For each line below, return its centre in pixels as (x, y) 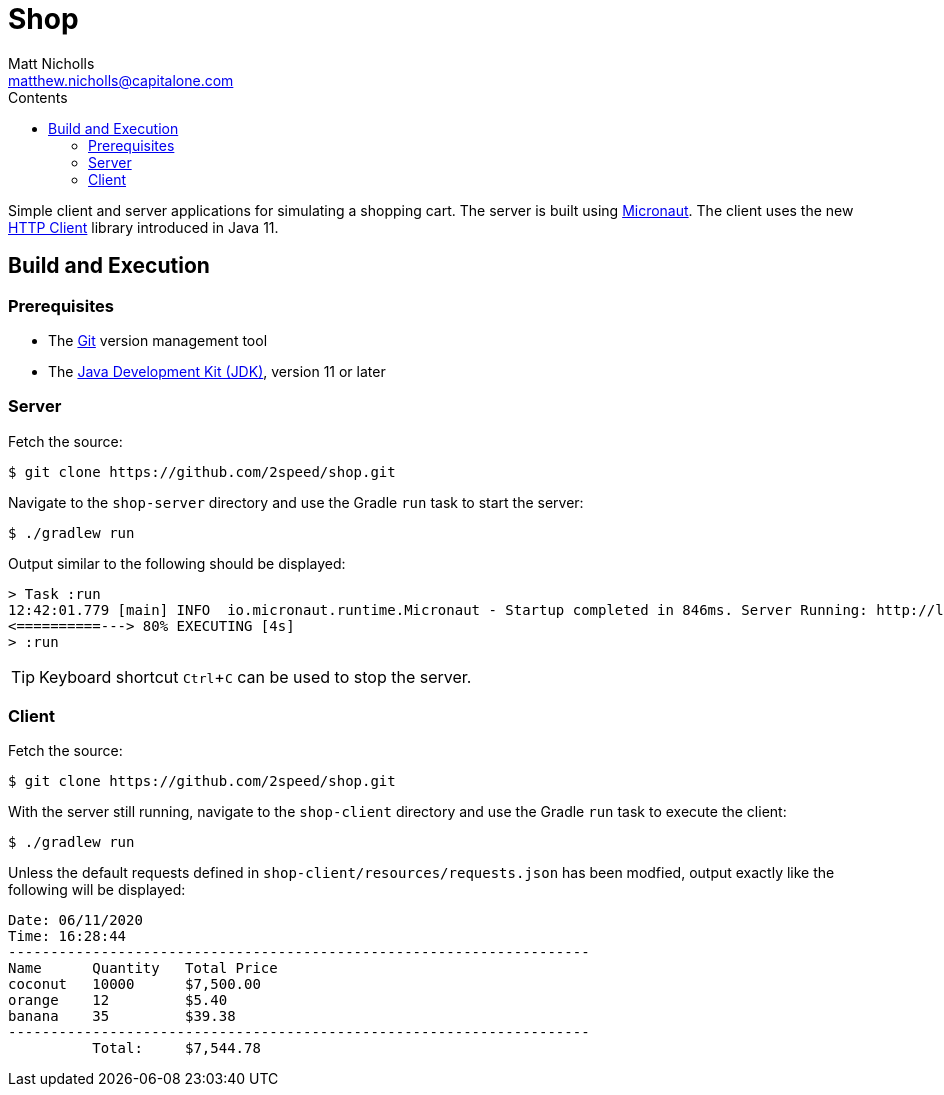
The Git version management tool (158, 340)
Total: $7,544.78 (176, 1048)
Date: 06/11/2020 (75, 920)
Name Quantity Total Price (143, 968)
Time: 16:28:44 (67, 936)
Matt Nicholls (51, 63)
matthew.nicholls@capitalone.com (121, 80)
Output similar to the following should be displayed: (177, 563)
